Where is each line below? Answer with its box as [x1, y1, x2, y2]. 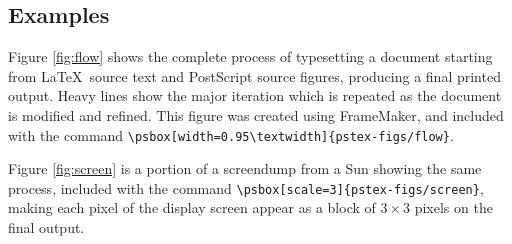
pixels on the [414, 197, 493, 218]
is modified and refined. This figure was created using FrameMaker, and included [8, 104, 504, 125]
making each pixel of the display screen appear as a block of [8, 197, 376, 218]
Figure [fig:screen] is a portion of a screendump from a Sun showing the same [8, 158, 482, 179]
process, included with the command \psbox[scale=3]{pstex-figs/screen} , [8, 177, 484, 198]
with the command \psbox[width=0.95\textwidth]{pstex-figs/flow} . [8, 124, 454, 145]
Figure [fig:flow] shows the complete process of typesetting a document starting [8, 46, 493, 67]
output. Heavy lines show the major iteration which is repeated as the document [8, 85, 502, 106]
